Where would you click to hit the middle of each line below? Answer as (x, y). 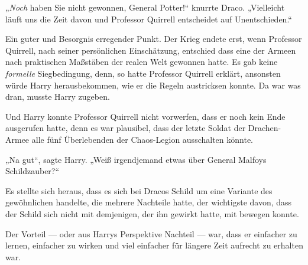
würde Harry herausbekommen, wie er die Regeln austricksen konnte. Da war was (153, 85)
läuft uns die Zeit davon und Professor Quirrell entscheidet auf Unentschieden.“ (149, 19)
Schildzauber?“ (33, 171)
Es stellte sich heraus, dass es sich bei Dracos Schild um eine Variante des (139, 190)
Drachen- (265, 128)
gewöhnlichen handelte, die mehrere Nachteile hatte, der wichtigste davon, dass (149, 202)
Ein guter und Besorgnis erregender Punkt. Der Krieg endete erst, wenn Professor (154, 39)
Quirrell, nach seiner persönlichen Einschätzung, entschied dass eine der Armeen (151, 50)
